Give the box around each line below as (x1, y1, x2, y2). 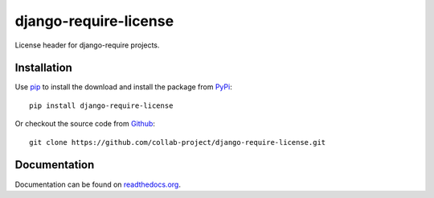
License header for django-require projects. (14, 40, 160, 50)
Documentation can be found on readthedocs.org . (14, 179, 181, 189)
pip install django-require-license (29, 101, 174, 110)
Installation (14, 61, 72, 75)
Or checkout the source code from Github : (14, 119, 156, 129)
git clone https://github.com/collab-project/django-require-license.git (29, 138, 326, 146)
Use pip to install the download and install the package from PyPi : (14, 82, 232, 92)
